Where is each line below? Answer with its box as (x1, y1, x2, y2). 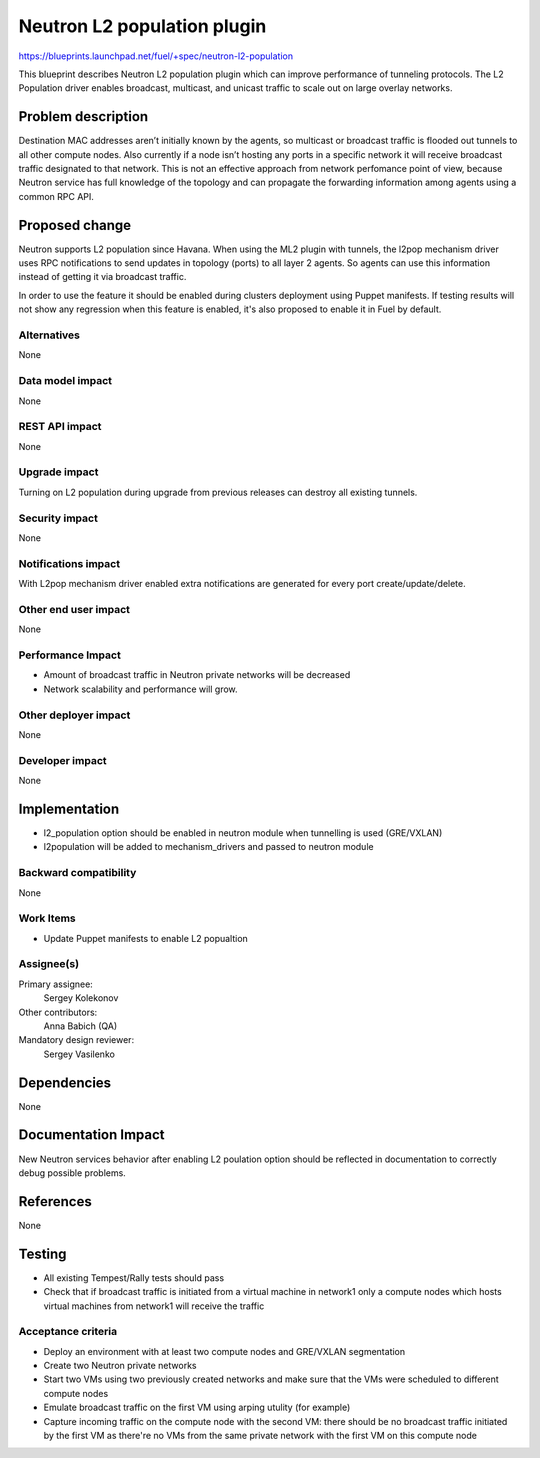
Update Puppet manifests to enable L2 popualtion (43, 932, 249, 944)
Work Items (18, 911, 76, 925)
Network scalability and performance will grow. (43, 683, 239, 695)
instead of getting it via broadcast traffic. (18, 271, 187, 283)
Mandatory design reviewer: (18, 1034, 135, 1046)
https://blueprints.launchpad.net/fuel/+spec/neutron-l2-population (18, 50, 294, 62)
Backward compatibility (18, 866, 137, 880)
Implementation (18, 800, 120, 817)
